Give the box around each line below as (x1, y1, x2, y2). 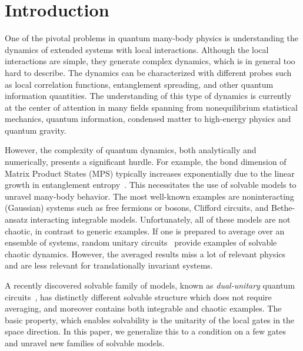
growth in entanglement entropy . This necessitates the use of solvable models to (5, 178, 297, 191)
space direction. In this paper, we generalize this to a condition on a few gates (5, 325, 286, 337)
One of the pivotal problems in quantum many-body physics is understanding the (5, 32, 299, 44)
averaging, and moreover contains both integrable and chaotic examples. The (5, 302, 282, 314)
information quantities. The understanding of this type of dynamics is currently (5, 90, 292, 102)
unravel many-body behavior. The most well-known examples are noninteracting (5, 190, 294, 202)
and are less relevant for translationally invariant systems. (5, 259, 213, 271)
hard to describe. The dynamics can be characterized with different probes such (5, 66, 292, 78)
